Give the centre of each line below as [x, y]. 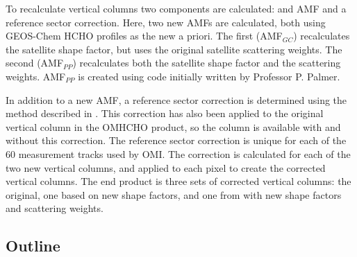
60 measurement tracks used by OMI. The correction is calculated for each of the [178, 153]
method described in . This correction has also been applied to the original [165, 113]
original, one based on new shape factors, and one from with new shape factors [174, 194]
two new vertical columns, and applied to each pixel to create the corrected [166, 167]
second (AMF [35, 63]
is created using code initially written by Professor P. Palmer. [209, 76]
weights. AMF [36, 76]
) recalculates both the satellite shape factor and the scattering [207, 63]
